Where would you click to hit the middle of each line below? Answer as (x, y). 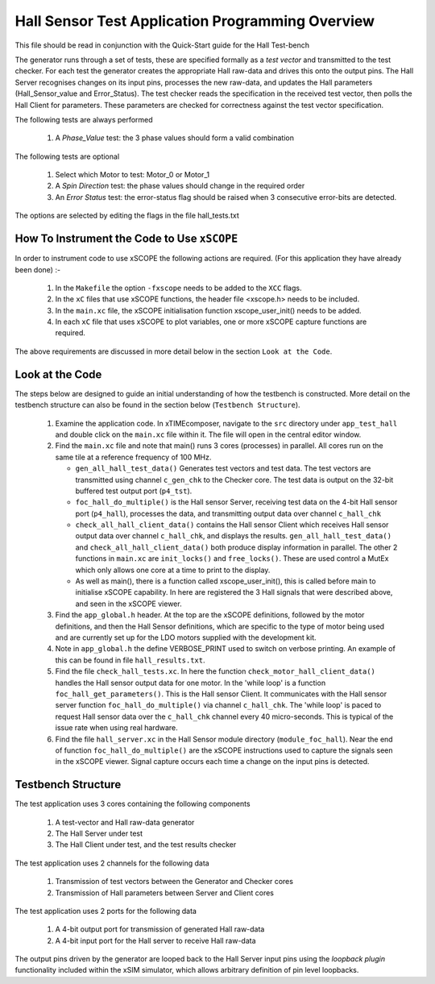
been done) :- (37, 269)
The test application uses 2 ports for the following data (106, 911)
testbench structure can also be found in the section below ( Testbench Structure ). (158, 405)
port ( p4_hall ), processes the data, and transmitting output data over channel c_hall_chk (228, 513)
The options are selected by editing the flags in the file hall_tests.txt (127, 216)
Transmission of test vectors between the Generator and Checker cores (174, 882)
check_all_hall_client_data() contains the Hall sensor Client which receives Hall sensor (232, 525)
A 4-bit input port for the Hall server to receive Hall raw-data (156, 940)
